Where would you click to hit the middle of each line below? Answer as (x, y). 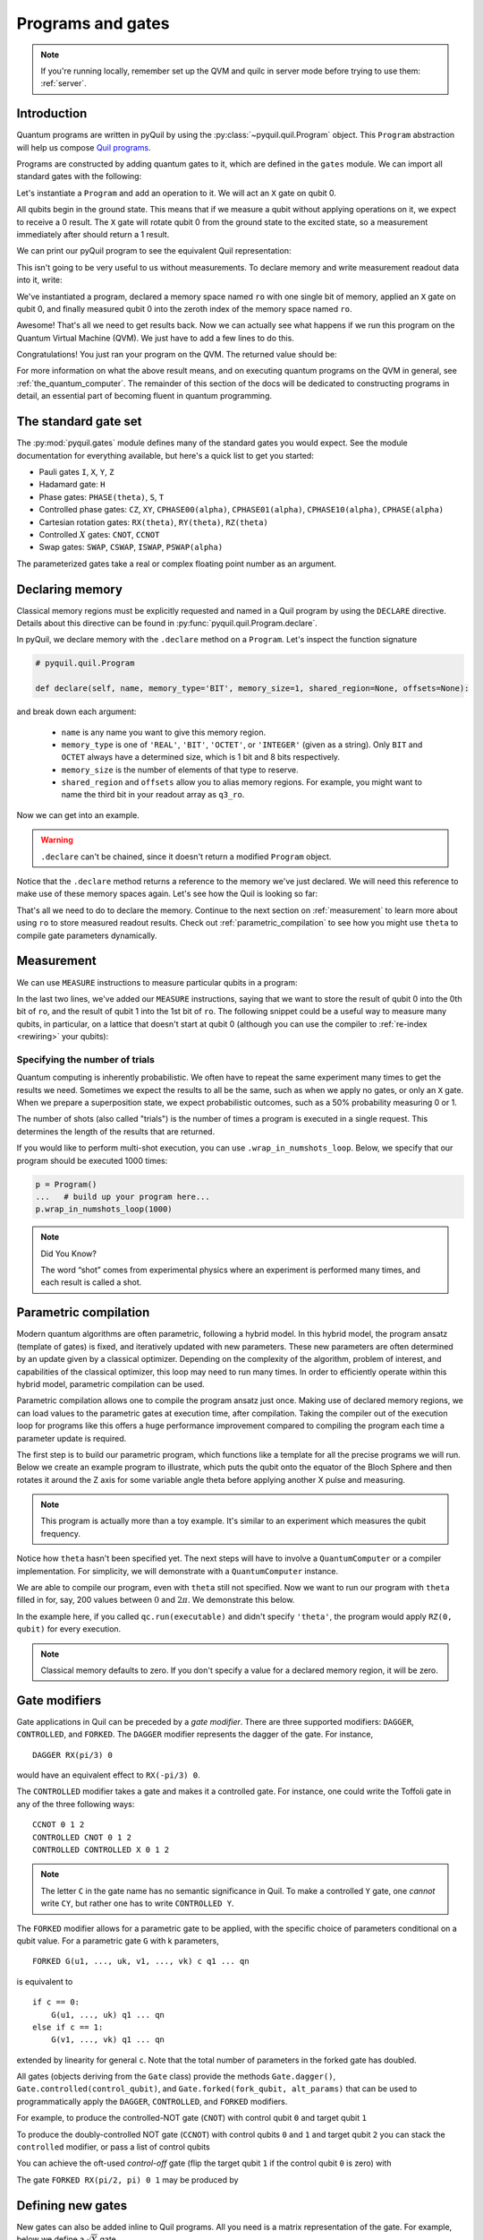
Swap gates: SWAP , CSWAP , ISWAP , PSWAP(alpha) (131, 547)
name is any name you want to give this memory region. (164, 732)
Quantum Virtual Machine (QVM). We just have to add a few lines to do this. (155, 338)
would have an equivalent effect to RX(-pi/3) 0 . (108, 1775)
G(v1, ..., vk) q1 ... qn (108, 2040)
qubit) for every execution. (69, 1629)
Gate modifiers (59, 1700)
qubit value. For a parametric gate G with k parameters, (118, 1941)
